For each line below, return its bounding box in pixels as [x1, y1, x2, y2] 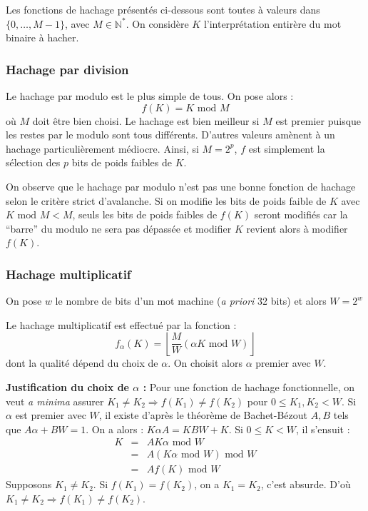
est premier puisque [275, 113, 362, 128]
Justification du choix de [6, 379, 129, 394]
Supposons [6, 477, 52, 492]
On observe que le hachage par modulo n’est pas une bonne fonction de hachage [6, 178, 356, 193]
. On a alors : [86, 421, 144, 436]
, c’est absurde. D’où [260, 477, 351, 492]
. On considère [126, 16, 189, 31]
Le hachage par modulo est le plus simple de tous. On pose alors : [6, 88, 294, 103]
